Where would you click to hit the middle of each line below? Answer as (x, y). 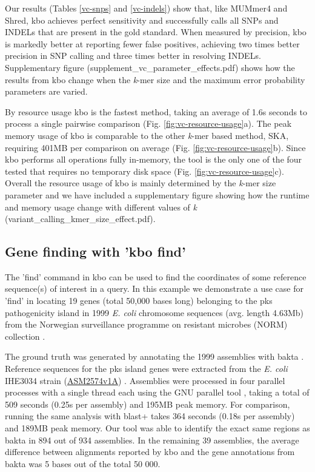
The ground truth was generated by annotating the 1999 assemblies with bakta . (154, 356)
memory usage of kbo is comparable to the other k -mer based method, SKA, (147, 135)
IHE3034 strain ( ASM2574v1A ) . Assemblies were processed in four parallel (145, 380)
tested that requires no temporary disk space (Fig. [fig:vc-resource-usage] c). (144, 171)
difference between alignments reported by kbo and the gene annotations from (150, 452)
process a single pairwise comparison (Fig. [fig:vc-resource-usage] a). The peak (148, 123)
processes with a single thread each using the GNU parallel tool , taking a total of (157, 392)
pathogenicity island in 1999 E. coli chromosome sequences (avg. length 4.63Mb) (154, 312)
